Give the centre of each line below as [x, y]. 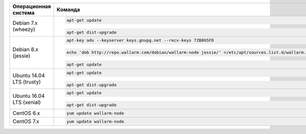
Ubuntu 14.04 [29, 75]
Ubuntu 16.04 [29, 96]
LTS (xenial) [27, 102]
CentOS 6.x [26, 113]
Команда [68, 9]
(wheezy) [24, 30]
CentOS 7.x [26, 121]
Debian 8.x [25, 49]
